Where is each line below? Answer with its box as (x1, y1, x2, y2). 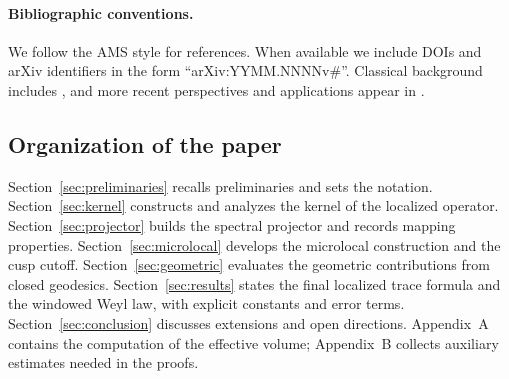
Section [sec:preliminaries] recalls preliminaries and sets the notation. (8, 175, 433, 196)
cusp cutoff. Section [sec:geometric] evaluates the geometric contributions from (8, 254, 490, 275)
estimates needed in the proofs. (8, 352, 199, 373)
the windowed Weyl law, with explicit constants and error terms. (8, 293, 405, 314)
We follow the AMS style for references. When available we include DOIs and (8, 40, 482, 61)
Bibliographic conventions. (8, 2, 194, 23)
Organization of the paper (8, 128, 282, 159)
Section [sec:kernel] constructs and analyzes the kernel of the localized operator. (8, 195, 499, 216)
